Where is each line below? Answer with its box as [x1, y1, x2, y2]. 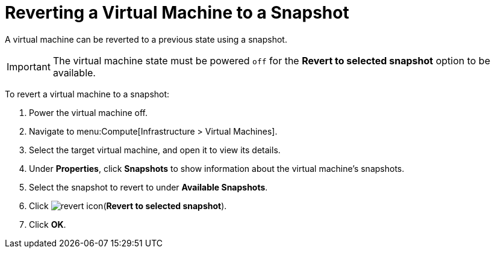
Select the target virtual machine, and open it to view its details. [29, 144, 281, 155]
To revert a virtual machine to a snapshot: [5, 88, 170, 99]
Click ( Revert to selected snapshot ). [29, 200, 227, 211]
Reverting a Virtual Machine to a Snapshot [5, 2, 349, 23]
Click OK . [29, 219, 66, 230]
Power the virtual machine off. [29, 107, 148, 118]
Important [7, 60, 51, 73]
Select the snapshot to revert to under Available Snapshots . [29, 181, 268, 192]
